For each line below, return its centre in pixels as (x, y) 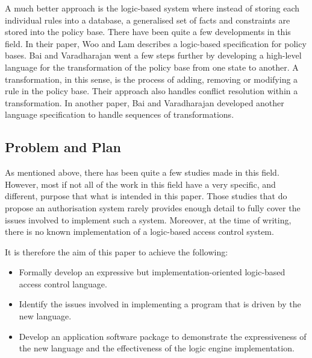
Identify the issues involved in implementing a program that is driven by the (160, 304)
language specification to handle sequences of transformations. (120, 114)
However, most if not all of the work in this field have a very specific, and (140, 184)
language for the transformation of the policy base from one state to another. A (152, 67)
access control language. (63, 283)
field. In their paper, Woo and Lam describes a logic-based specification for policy (156, 43)
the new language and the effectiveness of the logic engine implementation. (157, 348)
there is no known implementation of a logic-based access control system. (139, 232)
